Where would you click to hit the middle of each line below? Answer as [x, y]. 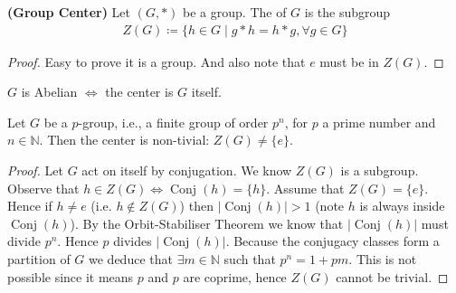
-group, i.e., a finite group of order [173, 122]
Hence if [30, 206]
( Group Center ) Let [69, 12]
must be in [349, 61]
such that [250, 258]
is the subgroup [347, 12]
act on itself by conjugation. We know [187, 170]
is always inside [402, 206]
